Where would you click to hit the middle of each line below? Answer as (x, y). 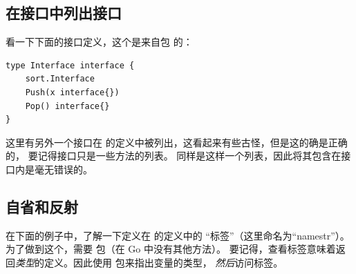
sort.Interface (60, 79)
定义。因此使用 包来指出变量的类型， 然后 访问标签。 (163, 262)
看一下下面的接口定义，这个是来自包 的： (99, 42)
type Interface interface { (70, 65)
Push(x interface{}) (72, 92)
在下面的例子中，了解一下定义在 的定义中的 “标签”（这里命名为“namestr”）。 (178, 235)
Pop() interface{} (67, 106)
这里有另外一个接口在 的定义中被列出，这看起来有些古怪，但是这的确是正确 (177, 142)
